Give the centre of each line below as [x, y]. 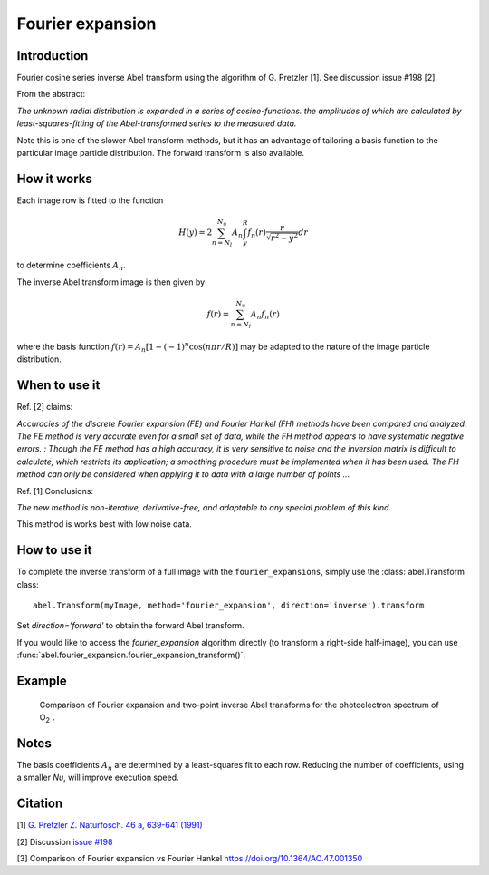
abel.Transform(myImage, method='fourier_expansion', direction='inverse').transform [229, 605]
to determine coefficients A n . [71, 266]
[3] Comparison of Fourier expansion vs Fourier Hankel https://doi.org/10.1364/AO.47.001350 [190, 858]
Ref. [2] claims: [45, 407]
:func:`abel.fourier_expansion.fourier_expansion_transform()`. [131, 655]
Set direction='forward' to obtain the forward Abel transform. [130, 626]
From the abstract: [51, 94]
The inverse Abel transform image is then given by [111, 282]
